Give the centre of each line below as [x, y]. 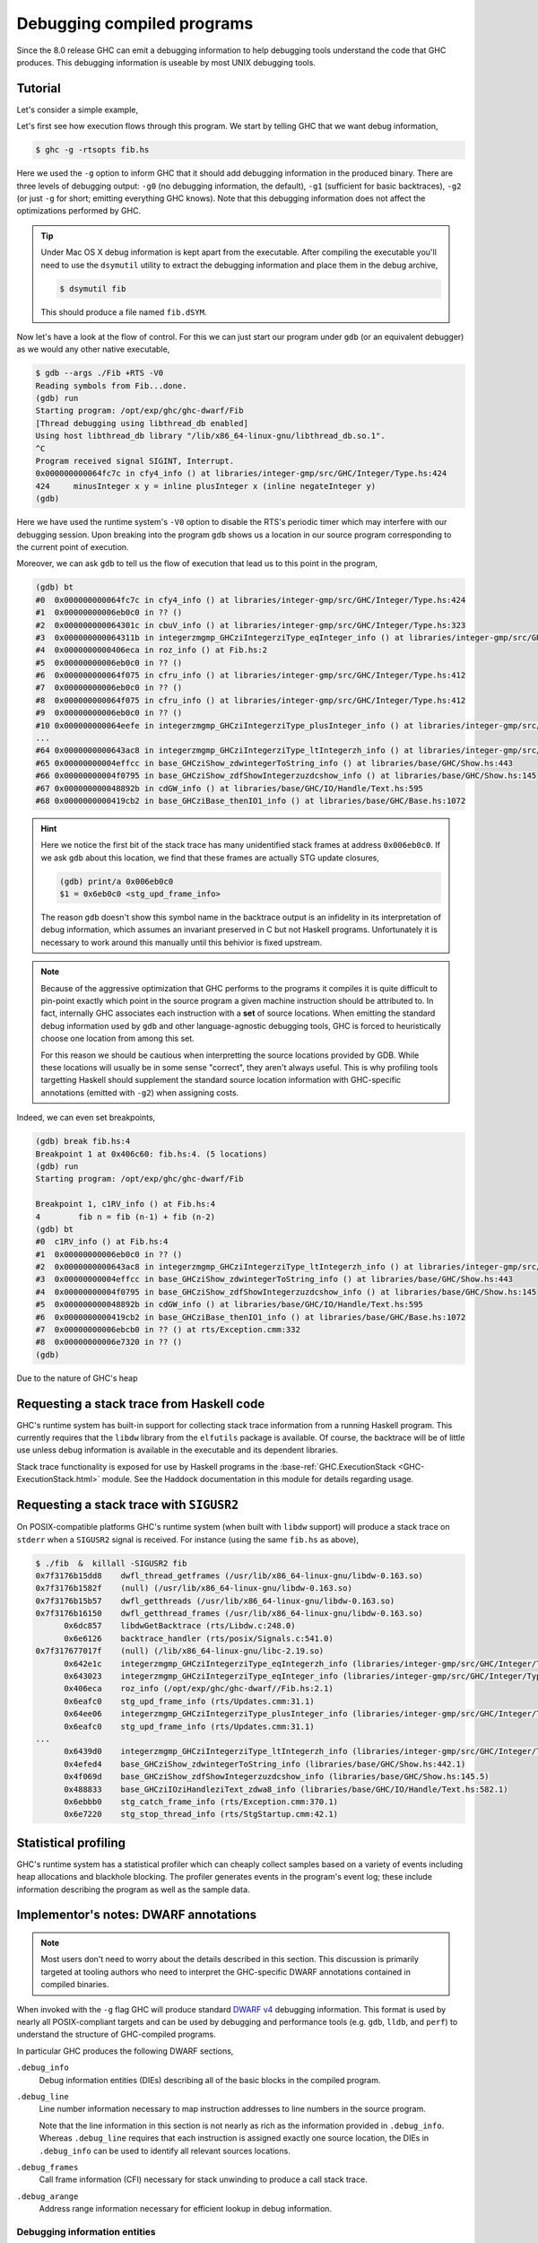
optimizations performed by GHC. [79, 211]
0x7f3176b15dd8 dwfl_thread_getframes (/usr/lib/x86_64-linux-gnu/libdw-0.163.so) [229, 1575]
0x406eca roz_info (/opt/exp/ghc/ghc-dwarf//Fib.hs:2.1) [199, 1689]
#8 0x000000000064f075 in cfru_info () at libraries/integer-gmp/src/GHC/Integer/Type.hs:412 [251, 700]
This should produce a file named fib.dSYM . [124, 312]
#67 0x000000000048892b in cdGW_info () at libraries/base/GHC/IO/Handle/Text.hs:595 [229, 788]
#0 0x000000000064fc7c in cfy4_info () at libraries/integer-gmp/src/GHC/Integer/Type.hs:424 [251, 600]
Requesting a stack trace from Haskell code [141, 1404]
